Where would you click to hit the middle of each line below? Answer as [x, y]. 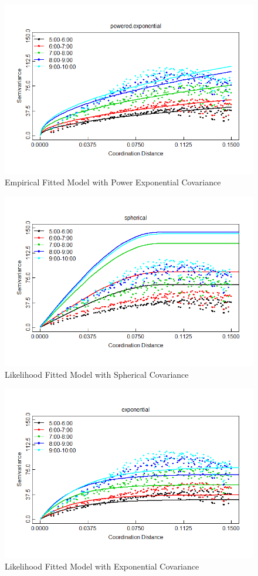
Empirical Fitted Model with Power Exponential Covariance [113, 182]
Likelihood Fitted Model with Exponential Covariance [102, 566]
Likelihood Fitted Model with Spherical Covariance [97, 374]
